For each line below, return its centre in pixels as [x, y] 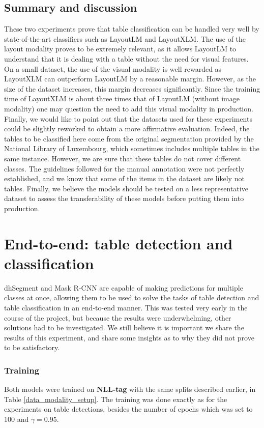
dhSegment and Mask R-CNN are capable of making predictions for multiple [124, 287]
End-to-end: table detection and [119, 243]
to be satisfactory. [32, 347]
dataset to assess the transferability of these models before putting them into [124, 198]
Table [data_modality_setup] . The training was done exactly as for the [116, 399]
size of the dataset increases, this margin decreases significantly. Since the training [132, 88]
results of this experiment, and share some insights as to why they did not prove [129, 337]
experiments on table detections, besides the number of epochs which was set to [128, 409]
